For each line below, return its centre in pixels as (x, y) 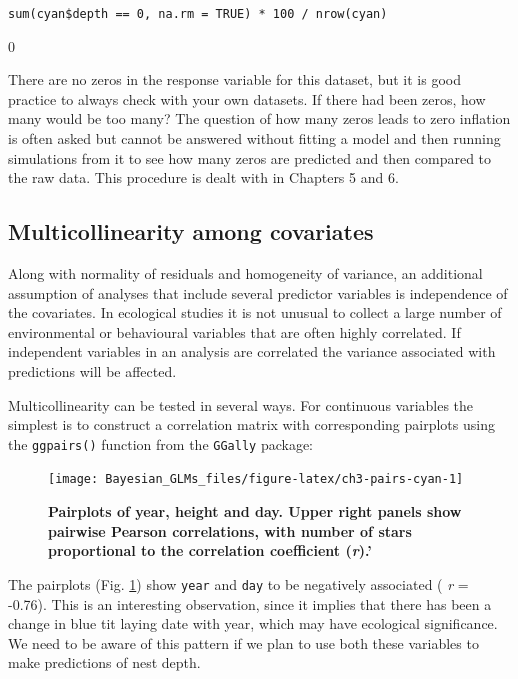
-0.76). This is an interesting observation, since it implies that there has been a (250, 603)
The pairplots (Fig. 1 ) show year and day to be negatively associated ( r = (238, 583)
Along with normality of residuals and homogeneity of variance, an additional (245, 273)
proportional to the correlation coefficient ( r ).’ (210, 550)
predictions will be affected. (92, 370)
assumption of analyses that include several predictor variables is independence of (258, 292)
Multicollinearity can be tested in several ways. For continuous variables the (241, 404)
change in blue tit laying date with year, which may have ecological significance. (253, 623)
